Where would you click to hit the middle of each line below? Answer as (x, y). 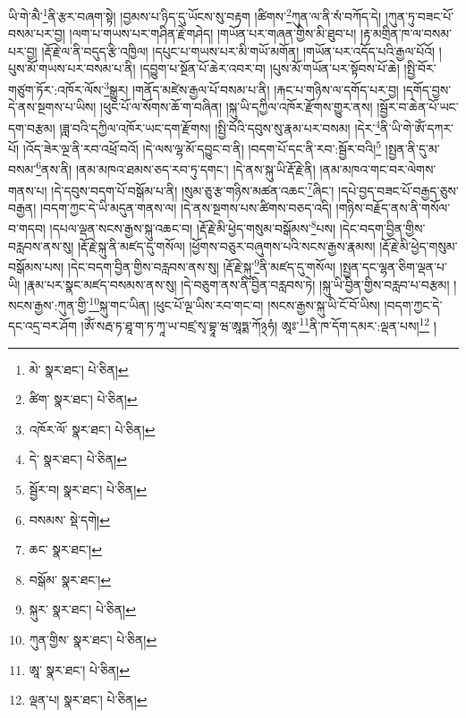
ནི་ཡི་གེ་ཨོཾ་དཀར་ (417, 127)
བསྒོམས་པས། (36, 266)
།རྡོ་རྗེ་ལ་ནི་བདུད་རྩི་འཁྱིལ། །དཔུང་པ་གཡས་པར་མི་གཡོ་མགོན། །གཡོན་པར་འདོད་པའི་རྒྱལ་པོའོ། (238, 51)
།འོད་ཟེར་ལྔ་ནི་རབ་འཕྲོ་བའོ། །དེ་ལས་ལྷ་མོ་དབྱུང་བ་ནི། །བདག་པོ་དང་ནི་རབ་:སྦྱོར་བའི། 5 (202, 147)
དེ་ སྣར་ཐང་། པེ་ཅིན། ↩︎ (78, 459)
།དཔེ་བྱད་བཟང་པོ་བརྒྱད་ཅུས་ (398, 190)
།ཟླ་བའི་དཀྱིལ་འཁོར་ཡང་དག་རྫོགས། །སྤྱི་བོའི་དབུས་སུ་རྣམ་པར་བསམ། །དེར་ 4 (220, 126)
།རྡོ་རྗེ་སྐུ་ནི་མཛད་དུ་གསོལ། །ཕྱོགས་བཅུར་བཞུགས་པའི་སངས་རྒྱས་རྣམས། (226, 245)
